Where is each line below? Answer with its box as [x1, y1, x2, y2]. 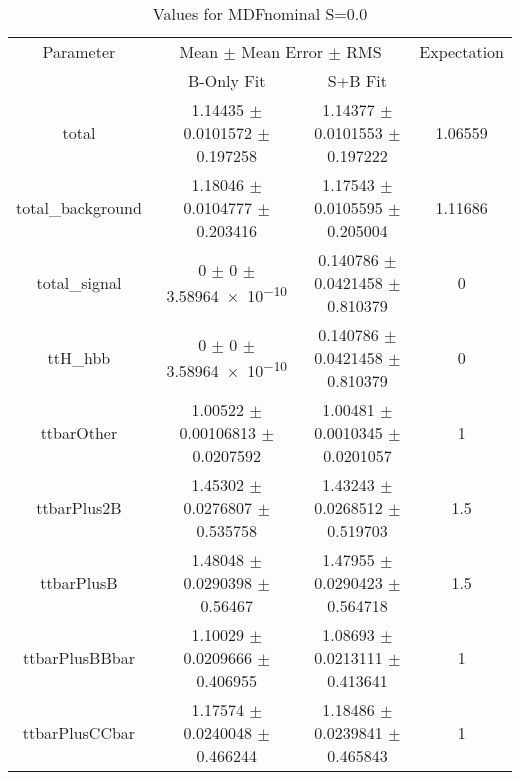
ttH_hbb [47, 346, 111, 369]
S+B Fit [327, 69, 387, 92]
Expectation [419, 40, 504, 63]
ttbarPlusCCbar [22, 721, 136, 744]
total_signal [36, 271, 122, 294]
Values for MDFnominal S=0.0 [152, 2, 368, 25]
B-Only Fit [188, 69, 266, 92]
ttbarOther [40, 421, 118, 444]
